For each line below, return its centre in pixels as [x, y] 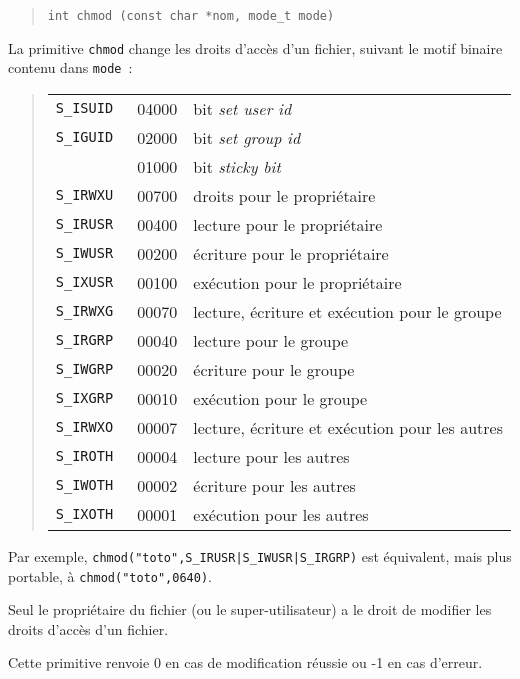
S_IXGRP [84, 398]
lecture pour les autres [271, 456]
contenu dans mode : [70, 67]
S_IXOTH [84, 514]
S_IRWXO [84, 427]
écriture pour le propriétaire [291, 253]
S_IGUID [84, 137]
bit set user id [242, 108]
